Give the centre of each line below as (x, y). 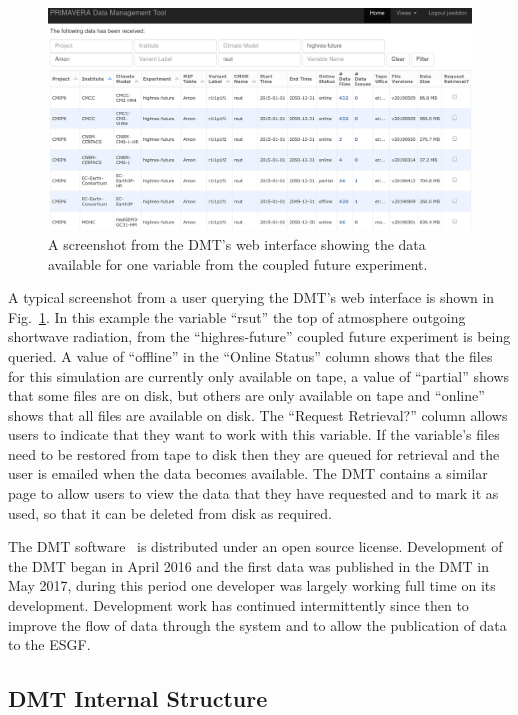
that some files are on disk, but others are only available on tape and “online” (246, 395)
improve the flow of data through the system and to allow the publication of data (257, 624)
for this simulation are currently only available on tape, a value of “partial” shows (259, 375)
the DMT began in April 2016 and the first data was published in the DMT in (249, 565)
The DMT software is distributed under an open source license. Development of (255, 546)
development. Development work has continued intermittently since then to (238, 605)
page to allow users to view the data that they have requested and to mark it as (253, 493)
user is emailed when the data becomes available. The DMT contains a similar (248, 473)
